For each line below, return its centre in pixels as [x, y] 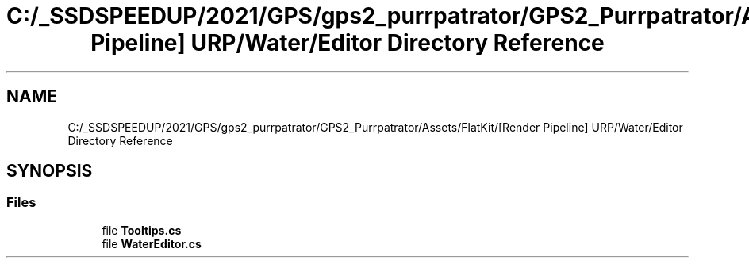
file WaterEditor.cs [152, 243]
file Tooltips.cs [142, 230]
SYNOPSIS [50, 171]
